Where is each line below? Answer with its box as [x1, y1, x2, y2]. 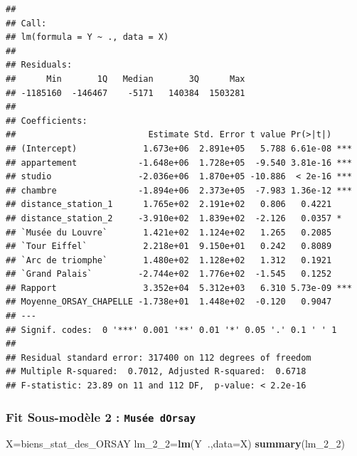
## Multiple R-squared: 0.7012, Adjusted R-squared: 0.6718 [6, 366, 307, 377]
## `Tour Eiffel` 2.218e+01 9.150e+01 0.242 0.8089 [6, 241, 332, 252]
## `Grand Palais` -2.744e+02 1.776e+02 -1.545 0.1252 [6, 269, 332, 280]
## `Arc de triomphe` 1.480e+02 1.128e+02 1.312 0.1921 [6, 255, 332, 265]
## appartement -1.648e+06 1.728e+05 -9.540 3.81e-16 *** [6, 157, 352, 168]
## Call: [6, 18, 47, 28]
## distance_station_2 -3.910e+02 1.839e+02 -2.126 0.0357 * [6, 213, 342, 223]
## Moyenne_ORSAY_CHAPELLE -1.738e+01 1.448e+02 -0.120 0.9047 [6, 297, 332, 307]
